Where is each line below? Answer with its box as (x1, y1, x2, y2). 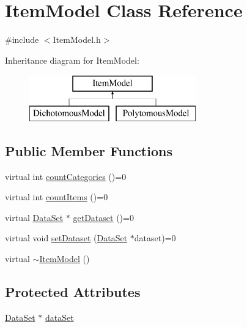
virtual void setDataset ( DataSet (5, 231, 128, 244)
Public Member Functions (5, 141, 172, 160)
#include (5, 33, 39, 46)
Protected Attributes (5, 282, 141, 301)
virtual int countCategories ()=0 (5, 170, 127, 182)
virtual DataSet (5, 211, 64, 224)
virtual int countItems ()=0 (5, 190, 108, 203)
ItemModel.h (53, 33, 101, 46)
